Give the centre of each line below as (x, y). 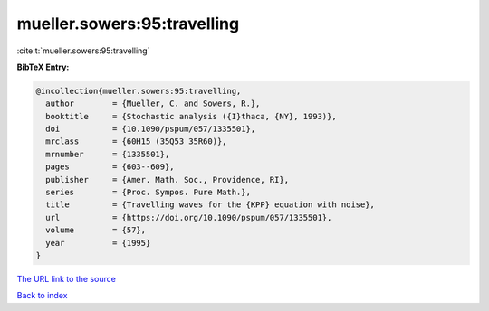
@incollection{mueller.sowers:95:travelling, (139, 91)
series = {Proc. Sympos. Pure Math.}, (148, 193)
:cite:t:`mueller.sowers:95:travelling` (83, 51)
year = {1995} (98, 243)
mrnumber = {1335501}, (108, 154)
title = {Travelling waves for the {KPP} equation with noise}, (211, 205)
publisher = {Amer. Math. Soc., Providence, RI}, (168, 179)
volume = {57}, (96, 230)
